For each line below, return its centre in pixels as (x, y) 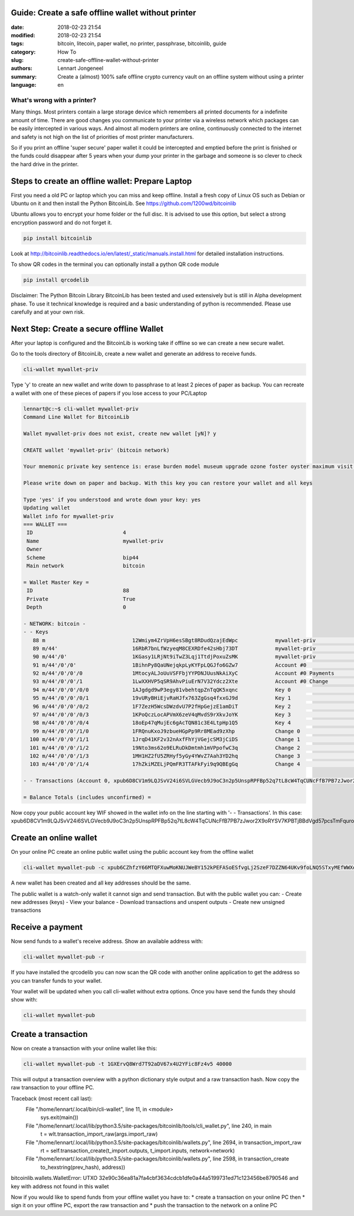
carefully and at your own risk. (48, 312)
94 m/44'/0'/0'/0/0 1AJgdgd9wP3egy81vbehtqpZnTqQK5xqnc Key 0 (162, 690)
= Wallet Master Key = (56, 582)
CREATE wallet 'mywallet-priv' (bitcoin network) (96, 450)
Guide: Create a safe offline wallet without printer (104, 13)
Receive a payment (47, 927)
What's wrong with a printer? (54, 100)
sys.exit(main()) (60, 1117)
